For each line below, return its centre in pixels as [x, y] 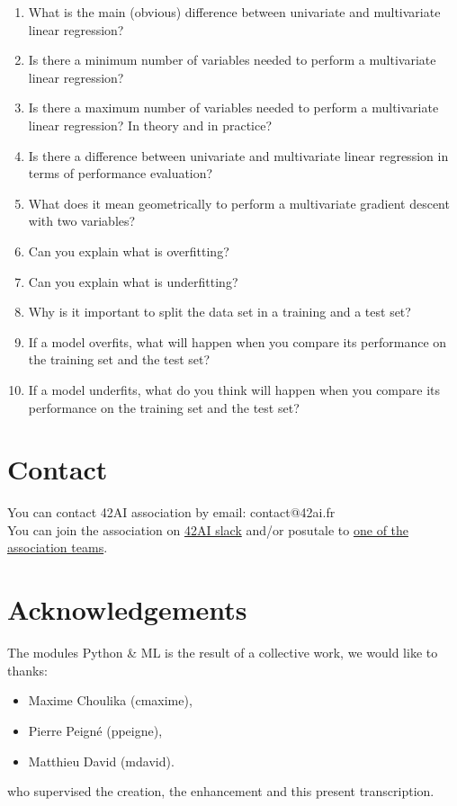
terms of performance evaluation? [121, 173]
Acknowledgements [127, 609]
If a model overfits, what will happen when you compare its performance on [237, 341]
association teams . [58, 547]
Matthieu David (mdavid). [101, 761]
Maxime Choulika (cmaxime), [110, 700]
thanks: [27, 670]
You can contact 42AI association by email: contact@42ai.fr [171, 512]
